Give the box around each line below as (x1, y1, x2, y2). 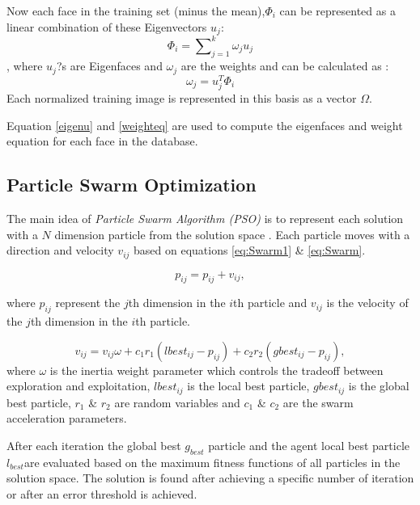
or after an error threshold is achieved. (6, 486, 197, 503)
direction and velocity (6, 242, 114, 259)
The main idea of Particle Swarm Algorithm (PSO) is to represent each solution (6, 210, 404, 227)
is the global (348, 377, 409, 394)
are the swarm (282, 393, 354, 410)
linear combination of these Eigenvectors (6, 18, 207, 35)
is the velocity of (326, 294, 409, 311)
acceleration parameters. (6, 410, 127, 427)
